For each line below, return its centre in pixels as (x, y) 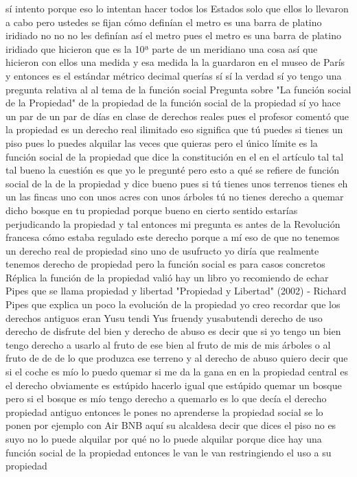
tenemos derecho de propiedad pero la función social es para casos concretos (165, 264)
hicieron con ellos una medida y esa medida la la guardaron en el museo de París (175, 62)
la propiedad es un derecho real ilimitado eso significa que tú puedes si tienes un (174, 129)
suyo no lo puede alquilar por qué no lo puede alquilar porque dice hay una (164, 439)
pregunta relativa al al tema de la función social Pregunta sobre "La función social (178, 89)
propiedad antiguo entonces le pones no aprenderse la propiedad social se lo (164, 411)
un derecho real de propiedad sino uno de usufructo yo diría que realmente (162, 250)
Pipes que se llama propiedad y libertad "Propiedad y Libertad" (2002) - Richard (176, 291)
